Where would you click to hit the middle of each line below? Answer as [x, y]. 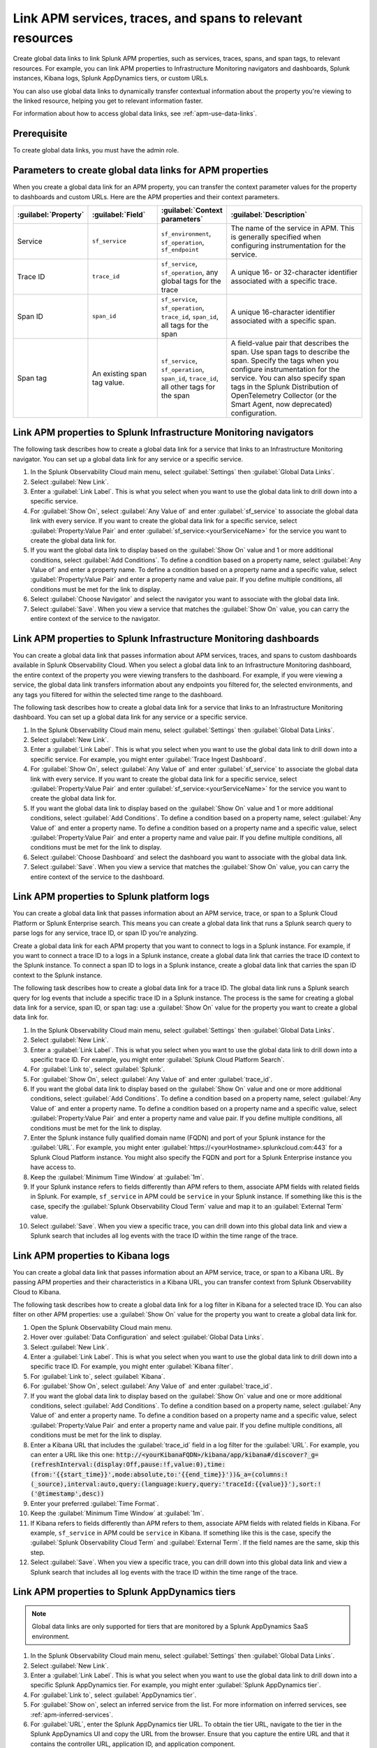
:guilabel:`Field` [119, 215]
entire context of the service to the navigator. [95, 619]
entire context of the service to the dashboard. [97, 877]
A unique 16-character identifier [283, 312]
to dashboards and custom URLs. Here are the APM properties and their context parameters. [146, 196]
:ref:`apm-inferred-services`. [72, 1714]
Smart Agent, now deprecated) [282, 404]
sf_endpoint [180, 250]
